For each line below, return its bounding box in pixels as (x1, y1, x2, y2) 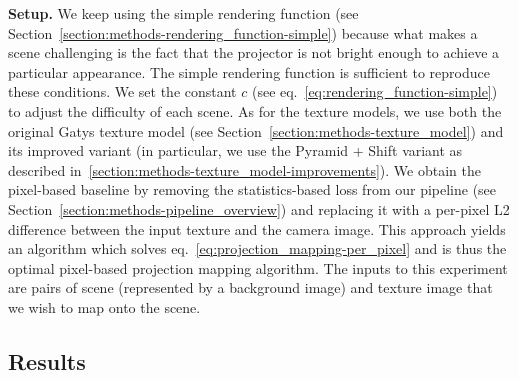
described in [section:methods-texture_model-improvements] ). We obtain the (8, 159, 481, 180)
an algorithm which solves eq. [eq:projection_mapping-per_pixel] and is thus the (8, 238, 507, 259)
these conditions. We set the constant (8, 81, 237, 102)
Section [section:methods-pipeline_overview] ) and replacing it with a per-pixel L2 (8, 198, 510, 219)
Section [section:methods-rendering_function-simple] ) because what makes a (8, 22, 478, 43)
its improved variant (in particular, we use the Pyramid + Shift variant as (8, 140, 463, 161)
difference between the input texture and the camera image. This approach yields (8, 218, 506, 239)
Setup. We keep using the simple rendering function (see (8, 3, 359, 23)
